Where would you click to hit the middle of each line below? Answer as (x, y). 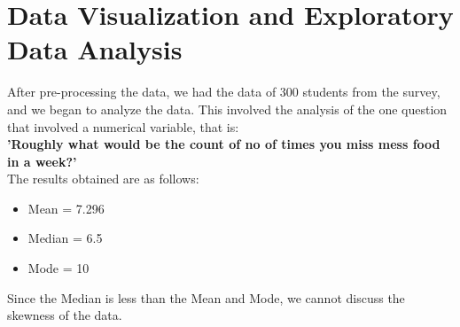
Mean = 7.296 (66, 208)
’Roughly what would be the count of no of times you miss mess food (224, 144)
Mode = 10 (58, 268)
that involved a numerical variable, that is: (123, 126)
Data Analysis (95, 49)
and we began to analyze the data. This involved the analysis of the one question (227, 109)
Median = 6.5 (65, 238)
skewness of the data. (65, 315)
